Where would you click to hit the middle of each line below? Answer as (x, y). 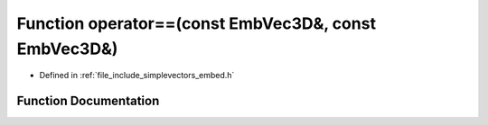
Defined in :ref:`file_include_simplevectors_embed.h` (137, 76)
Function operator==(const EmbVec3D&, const (197, 23)
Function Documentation (88, 101)
